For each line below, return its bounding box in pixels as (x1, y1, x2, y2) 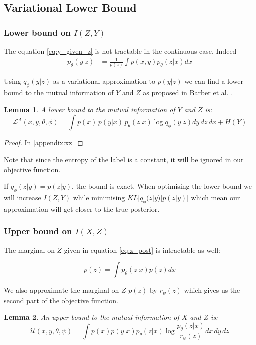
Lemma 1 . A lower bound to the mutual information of (4, 104, 175, 114)
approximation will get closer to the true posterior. (4, 203, 160, 214)
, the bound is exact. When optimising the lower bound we (72, 181, 252, 191)
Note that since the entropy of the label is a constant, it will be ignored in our (4, 154, 244, 165)
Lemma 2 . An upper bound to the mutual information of (4, 312, 179, 322)
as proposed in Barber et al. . (143, 87, 233, 98)
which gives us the (184, 285, 240, 295)
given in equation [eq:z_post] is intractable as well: (64, 244, 220, 255)
